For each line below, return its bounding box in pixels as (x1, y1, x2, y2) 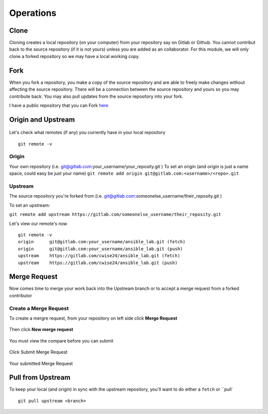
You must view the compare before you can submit (9, 338, 114, 344)
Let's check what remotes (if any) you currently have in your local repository (9, 130, 166, 136)
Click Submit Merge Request (9, 349, 68, 355)
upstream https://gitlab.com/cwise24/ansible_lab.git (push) (18, 260, 178, 266)
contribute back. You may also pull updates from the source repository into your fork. (9, 93, 184, 99)
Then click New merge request (9, 327, 73, 333)
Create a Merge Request (9, 305, 69, 312)
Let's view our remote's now (9, 220, 67, 226)
